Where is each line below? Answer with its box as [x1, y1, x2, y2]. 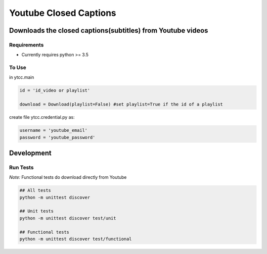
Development [9, 149, 52, 157]
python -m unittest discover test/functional [19, 236, 132, 242]
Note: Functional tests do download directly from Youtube [9, 174, 127, 180]
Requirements [9, 41, 44, 48]
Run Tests [9, 164, 34, 171]
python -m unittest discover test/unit [19, 215, 116, 221]
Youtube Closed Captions [9, 7, 116, 18]
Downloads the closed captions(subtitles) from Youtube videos [9, 26, 208, 35]
